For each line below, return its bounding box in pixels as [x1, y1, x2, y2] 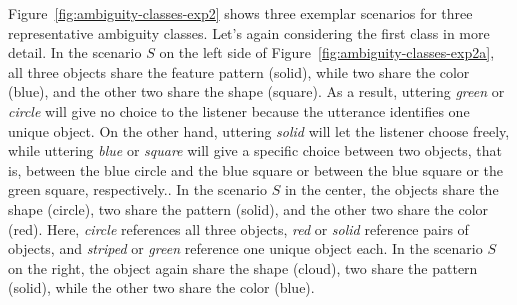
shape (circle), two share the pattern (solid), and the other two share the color [8, 198, 489, 219]
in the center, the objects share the [284, 179, 499, 200]
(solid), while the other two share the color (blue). [8, 277, 315, 298]
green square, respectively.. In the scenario [8, 179, 267, 200]
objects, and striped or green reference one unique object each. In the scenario [8, 238, 483, 259]
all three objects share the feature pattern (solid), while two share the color [8, 61, 470, 82]
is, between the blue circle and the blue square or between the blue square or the [8, 159, 504, 180]
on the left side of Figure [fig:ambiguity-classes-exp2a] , [159, 42, 495, 63]
